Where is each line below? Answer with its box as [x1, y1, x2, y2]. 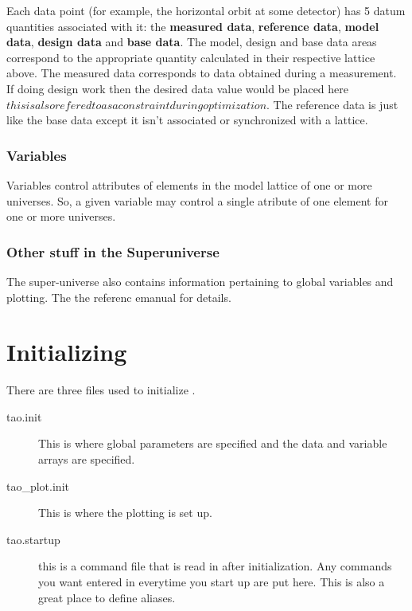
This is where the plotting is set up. [38, 504, 212, 521]
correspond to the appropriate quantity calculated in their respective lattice [6, 49, 375, 65]
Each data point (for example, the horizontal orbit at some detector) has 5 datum [6, 2, 406, 18]
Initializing [6, 335, 127, 368]
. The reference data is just [266, 96, 398, 112]
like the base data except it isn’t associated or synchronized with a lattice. [6, 112, 368, 128]
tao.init [6, 408, 42, 425]
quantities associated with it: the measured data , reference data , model [6, 18, 379, 34]
